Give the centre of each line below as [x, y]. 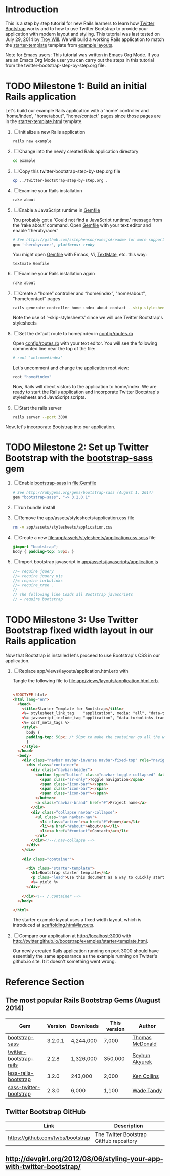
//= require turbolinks [38, 581]
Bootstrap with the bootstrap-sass [79, 458]
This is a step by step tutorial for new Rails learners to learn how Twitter [80, 23]
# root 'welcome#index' [38, 358]
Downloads [85, 1026]
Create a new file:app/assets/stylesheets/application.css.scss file [87, 538]
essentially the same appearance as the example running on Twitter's [85, 956]
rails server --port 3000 [40, 417]
